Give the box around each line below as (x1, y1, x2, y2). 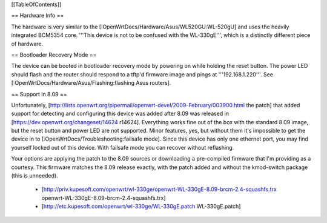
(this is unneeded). (11, 172, 58, 179)
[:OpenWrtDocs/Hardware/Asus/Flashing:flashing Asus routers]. (11, 79, 171, 87)
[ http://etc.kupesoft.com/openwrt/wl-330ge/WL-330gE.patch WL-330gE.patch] (41, 203, 241, 210)
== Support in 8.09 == (11, 90, 67, 98)
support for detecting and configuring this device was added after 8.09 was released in (11, 110, 230, 118)
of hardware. (11, 40, 44, 47)
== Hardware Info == (11, 12, 64, 19)
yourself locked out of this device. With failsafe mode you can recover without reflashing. (11, 144, 234, 151)
